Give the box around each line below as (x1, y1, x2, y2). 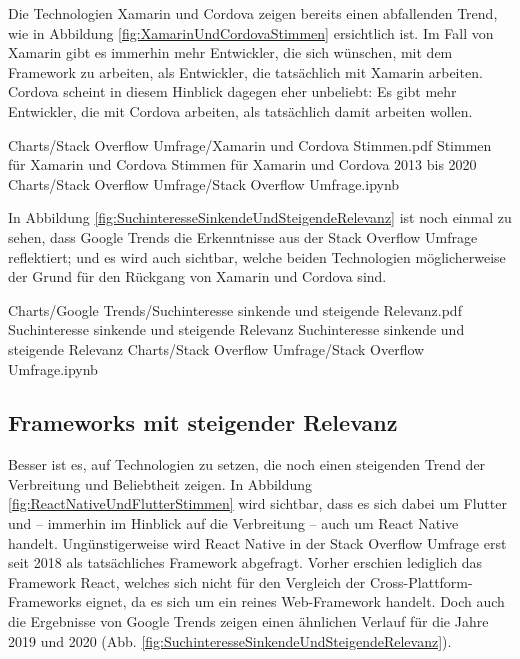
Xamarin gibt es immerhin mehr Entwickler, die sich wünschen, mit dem (8, 42, 453, 63)
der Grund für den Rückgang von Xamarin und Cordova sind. (8, 266, 387, 287)
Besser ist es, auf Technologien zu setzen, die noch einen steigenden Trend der (8, 454, 486, 475)
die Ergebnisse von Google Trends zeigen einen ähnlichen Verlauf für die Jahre (8, 611, 489, 632)
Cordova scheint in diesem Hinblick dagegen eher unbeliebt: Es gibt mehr (8, 81, 457, 102)
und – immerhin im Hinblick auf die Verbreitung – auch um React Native (8, 513, 459, 534)
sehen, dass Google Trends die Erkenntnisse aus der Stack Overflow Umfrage (8, 226, 478, 247)
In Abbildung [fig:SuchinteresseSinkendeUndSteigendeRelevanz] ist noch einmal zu (8, 207, 512, 228)
